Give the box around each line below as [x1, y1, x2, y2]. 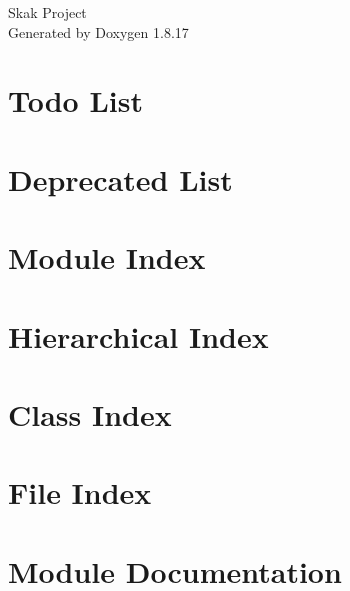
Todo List [8, 80, 143, 121]
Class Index [8, 393, 172, 434]
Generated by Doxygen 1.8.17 [8, 21, 189, 42]
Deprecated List [8, 158, 233, 199]
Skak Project [8, 2, 87, 22]
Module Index [8, 237, 206, 278]
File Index [8, 472, 152, 513]
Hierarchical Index [8, 315, 269, 356]
